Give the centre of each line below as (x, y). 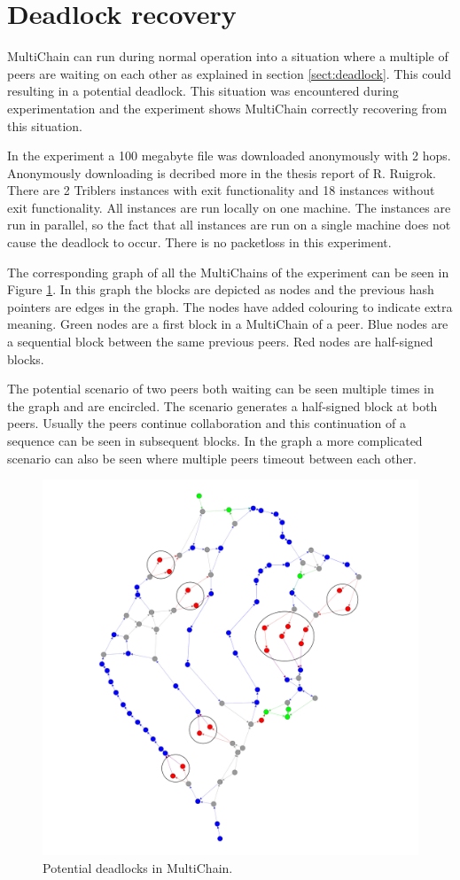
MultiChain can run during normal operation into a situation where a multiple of (228, 56)
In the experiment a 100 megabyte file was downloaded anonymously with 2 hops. (229, 156)
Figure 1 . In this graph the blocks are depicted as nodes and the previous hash (221, 289)
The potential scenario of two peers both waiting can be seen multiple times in (221, 389)
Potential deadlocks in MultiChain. (138, 867)
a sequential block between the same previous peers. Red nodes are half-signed (220, 342)
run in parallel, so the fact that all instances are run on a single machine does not (229, 225)
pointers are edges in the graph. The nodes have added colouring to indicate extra (230, 306)
